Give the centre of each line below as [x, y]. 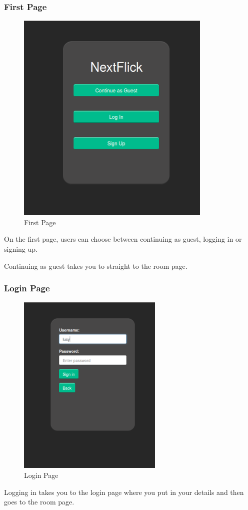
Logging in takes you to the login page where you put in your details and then [124, 492]
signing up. [21, 249]
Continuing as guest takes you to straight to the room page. [96, 266]
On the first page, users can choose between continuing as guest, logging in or [123, 239]
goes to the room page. [39, 502]
